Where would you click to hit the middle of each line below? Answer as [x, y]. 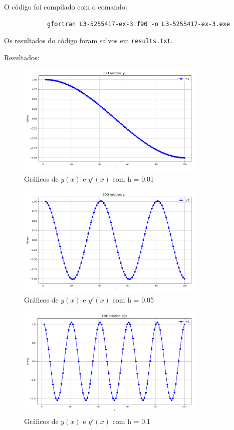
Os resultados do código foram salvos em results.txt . [88, 40]
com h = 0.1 [132, 421]
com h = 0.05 [133, 300]
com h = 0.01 [133, 178]
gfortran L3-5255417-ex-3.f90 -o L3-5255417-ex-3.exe [139, 24]
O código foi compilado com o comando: [66, 7]
